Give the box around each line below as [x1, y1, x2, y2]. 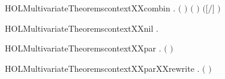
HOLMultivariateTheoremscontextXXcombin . [5, 2, 176, 14]
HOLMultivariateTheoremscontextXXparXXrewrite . [5, 62, 200, 74]
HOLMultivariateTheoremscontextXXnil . [5, 22, 158, 34]
